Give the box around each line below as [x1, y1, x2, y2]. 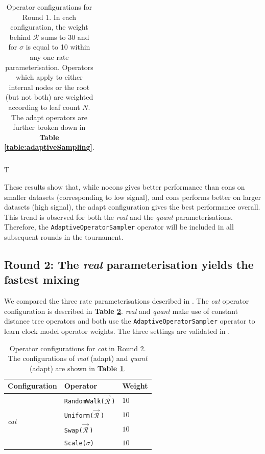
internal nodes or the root [9, 81, 90, 92]
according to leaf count [8, 101, 80, 112]
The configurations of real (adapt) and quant [8, 353, 148, 364]
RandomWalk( [64, 398, 105, 405]
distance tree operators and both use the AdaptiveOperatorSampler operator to [4, 315, 255, 326]
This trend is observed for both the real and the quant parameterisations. [4, 211, 233, 222]
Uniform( [64, 412, 94, 420]
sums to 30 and [41, 31, 89, 42]
